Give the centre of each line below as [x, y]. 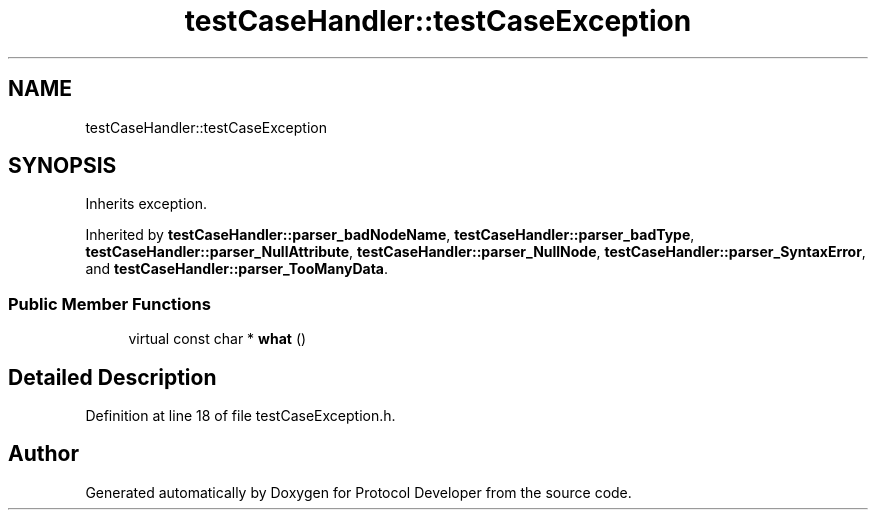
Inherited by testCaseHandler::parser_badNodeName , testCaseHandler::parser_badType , [390, 235]
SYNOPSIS [62, 166]
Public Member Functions [109, 303]
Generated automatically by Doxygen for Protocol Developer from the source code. [358, 492]
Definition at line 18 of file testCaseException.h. [240, 416]
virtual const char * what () [217, 339]
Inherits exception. [146, 204]
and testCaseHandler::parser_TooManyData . [237, 269]
